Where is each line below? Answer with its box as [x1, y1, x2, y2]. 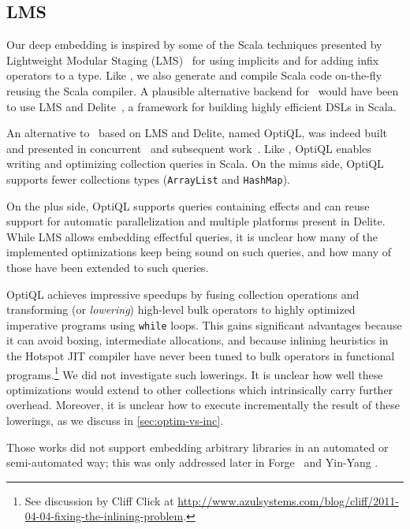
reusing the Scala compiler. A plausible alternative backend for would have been [6, 82, 399, 99]
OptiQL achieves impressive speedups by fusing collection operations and [6, 285, 360, 302]
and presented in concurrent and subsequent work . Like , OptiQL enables [6, 140, 371, 156]
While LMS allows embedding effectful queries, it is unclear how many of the [6, 228, 378, 244]
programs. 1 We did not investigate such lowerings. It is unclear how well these [6, 363, 383, 382]
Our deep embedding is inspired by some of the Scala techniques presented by [6, 36, 382, 53]
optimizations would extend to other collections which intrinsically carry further [6, 381, 393, 397]
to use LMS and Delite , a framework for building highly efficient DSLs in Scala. [6, 98, 397, 114]
